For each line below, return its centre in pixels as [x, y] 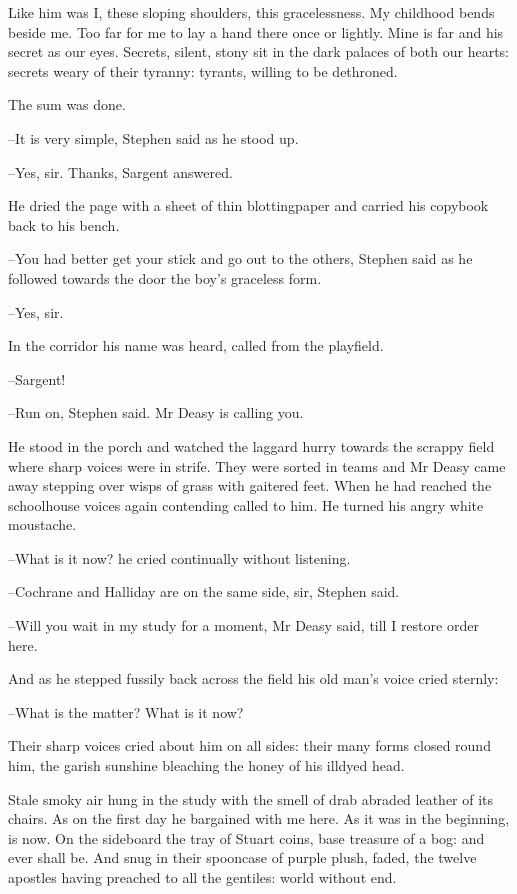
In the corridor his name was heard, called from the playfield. [196, 345]
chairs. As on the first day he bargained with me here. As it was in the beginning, [259, 818]
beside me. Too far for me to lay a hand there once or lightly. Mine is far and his [256, 31]
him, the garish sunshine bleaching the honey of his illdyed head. [206, 765]
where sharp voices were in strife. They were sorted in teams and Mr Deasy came [257, 465]
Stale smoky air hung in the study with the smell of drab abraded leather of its [251, 798]
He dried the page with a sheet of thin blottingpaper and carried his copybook [248, 205]
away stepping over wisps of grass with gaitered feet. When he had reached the [250, 485]
